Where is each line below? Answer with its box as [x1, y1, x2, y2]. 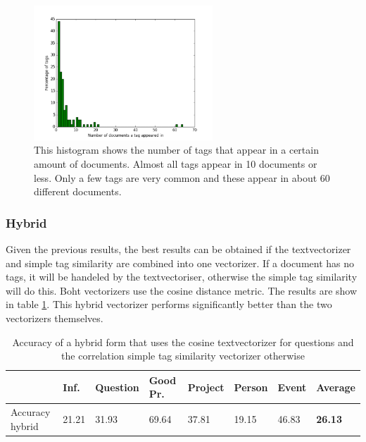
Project [187, 379, 225, 394]
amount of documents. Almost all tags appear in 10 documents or [34, 156, 317, 171]
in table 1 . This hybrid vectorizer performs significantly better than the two [6, 297, 332, 312]
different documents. [34, 184, 122, 199]
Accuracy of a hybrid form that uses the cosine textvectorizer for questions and [12, 334, 354, 349]
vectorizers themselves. [6, 310, 103, 325]
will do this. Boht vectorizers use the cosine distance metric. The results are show [6, 283, 358, 297]
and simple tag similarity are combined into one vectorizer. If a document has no [6, 255, 355, 270]
